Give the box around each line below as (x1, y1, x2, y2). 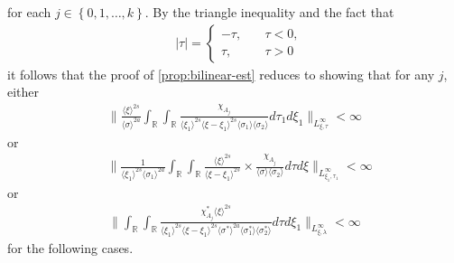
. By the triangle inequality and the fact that (144, 3, 394, 21)
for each (7, 3, 51, 21)
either (7, 82, 40, 101)
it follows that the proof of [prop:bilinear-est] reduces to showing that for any (7, 64, 435, 83)
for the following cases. (7, 238, 134, 257)
